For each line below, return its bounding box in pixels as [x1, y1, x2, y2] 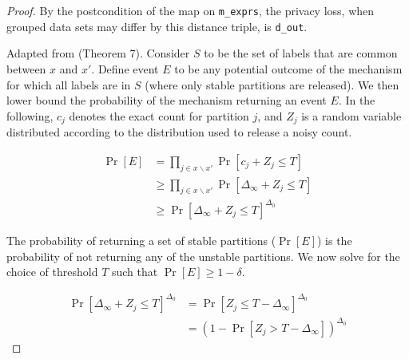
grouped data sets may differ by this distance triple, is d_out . [6, 18, 308, 34]
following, [6, 107, 54, 124]
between [6, 60, 46, 77]
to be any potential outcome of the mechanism [174, 60, 403, 77]
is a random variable [301, 107, 402, 124]
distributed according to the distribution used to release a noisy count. [6, 124, 352, 140]
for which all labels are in [6, 76, 131, 93]
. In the [338, 92, 375, 108]
